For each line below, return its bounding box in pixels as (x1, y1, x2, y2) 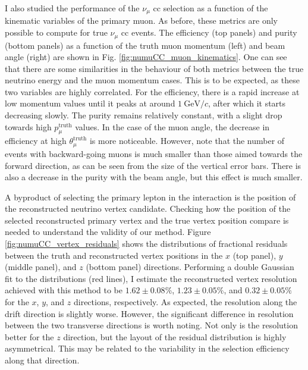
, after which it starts (208, 97, 286, 109)
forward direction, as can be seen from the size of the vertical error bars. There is (5, 159, 301, 171)
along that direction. (5, 354, 80, 366)
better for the (5, 330, 54, 343)
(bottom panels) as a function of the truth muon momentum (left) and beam (5, 39, 285, 51)
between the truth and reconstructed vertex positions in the (5, 249, 223, 261)
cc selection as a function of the (153, 2, 268, 14)
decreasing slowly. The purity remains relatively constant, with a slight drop (5, 109, 282, 121)
